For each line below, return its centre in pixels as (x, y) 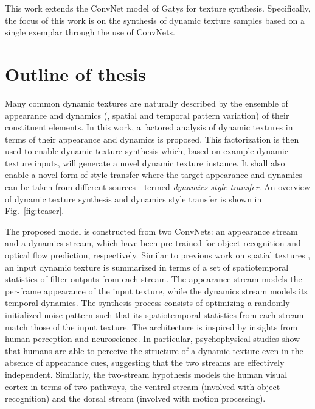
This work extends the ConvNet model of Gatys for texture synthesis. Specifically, (158, 8)
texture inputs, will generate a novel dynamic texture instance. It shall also (145, 162)
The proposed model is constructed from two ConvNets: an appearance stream (151, 231)
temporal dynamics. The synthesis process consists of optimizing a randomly (147, 303)
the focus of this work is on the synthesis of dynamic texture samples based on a (155, 20)
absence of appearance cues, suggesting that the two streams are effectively (145, 362)
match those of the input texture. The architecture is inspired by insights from (151, 326)
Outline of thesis (76, 73)
